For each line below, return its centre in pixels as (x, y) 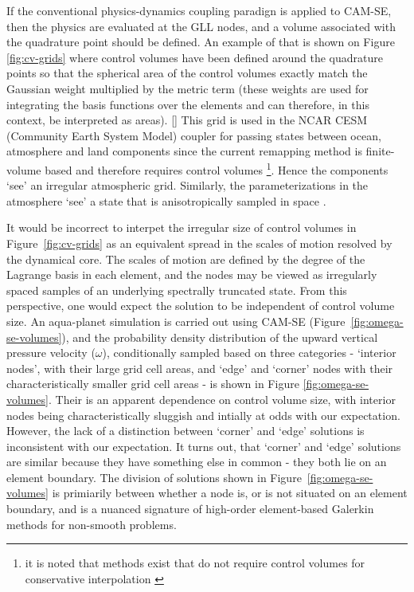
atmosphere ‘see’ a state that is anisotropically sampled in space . (166, 200)
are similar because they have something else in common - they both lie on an (197, 462)
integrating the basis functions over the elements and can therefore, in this (188, 104)
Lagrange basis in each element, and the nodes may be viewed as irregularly (192, 274)
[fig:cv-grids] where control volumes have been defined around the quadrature (195, 57)
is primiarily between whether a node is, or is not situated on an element (230, 493)
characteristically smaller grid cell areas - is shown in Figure (153, 384)
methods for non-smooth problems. (92, 524)
